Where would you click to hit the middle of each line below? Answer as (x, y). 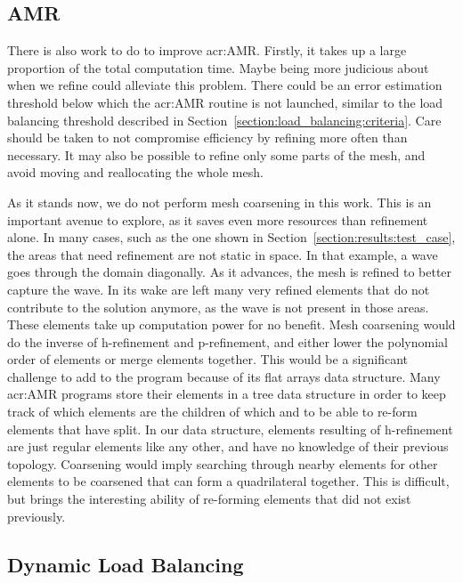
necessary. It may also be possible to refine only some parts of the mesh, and (216, 154)
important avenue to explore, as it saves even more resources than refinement (218, 219)
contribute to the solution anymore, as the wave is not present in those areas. (218, 307)
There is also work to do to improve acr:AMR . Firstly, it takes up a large (207, 50)
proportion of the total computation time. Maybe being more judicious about (218, 67)
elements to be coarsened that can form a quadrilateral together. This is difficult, (228, 481)
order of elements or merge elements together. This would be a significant (208, 359)
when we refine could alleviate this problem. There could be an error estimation (225, 85)
